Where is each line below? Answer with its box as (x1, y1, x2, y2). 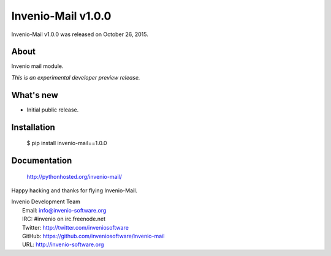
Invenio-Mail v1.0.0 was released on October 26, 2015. (11, 31, 148, 38)
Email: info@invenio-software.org (22, 206, 107, 214)
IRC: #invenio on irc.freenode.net (22, 215, 106, 223)
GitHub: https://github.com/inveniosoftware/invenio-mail (22, 232, 165, 239)
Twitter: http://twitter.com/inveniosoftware (22, 224, 129, 231)
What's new (11, 89, 58, 100)
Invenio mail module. (11, 62, 64, 70)
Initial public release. (26, 106, 79, 113)
